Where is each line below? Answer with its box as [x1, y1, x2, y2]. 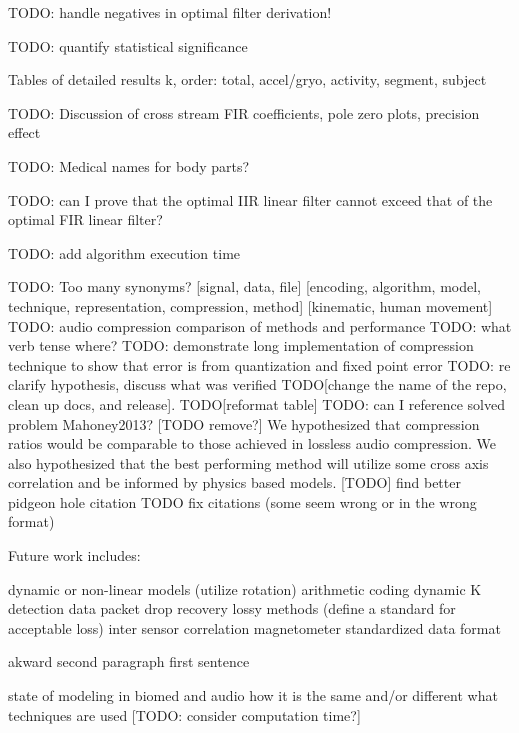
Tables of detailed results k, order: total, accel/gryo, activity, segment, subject [8, 69, 487, 90]
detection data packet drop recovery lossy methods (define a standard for [8, 598, 456, 619]
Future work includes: [8, 545, 141, 566]
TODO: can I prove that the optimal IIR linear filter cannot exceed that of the [8, 189, 493, 210]
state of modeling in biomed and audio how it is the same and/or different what [8, 685, 498, 706]
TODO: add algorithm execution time [8, 242, 241, 263]
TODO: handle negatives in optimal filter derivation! [8, 2, 332, 22]
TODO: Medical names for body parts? [8, 155, 250, 176]
